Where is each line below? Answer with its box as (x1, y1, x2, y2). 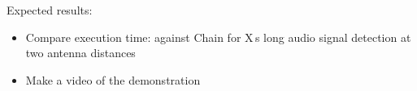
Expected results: (7, 2, 93, 18)
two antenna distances (25, 44, 136, 61)
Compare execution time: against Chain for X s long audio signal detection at (25, 28, 411, 45)
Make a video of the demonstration (25, 71, 201, 88)
